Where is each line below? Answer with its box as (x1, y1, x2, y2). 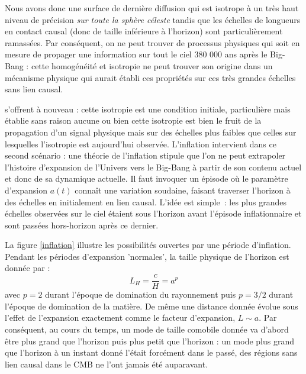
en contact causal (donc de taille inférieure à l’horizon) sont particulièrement (5, 25, 283, 37)
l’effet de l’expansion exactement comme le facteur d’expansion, (5, 311, 236, 324)
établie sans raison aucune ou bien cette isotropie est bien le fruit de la (5, 114, 262, 127)
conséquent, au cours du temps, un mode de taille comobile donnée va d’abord (5, 323, 289, 335)
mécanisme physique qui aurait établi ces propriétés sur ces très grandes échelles (5, 71, 296, 83)
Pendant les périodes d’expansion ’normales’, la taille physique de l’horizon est (5, 250, 289, 262)
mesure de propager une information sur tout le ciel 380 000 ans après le (5, 48, 268, 60)
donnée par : (5, 262, 50, 274)
